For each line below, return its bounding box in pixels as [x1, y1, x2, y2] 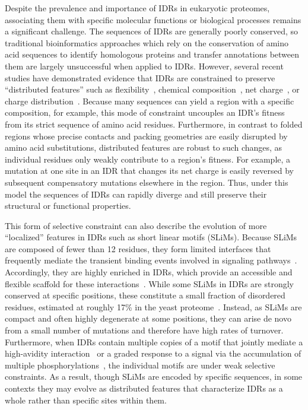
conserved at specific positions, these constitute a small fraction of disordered [5, 289, 285, 301]
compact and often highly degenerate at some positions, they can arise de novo [5, 312, 291, 325]
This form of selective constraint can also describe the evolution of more [5, 219, 267, 231]
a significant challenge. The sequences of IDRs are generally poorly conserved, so [5, 25, 299, 37]
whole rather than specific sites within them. [5, 393, 167, 406]
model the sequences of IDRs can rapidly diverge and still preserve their [5, 187, 267, 200]
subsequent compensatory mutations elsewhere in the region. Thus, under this [5, 176, 288, 188]
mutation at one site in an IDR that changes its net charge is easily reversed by [5, 164, 294, 177]
